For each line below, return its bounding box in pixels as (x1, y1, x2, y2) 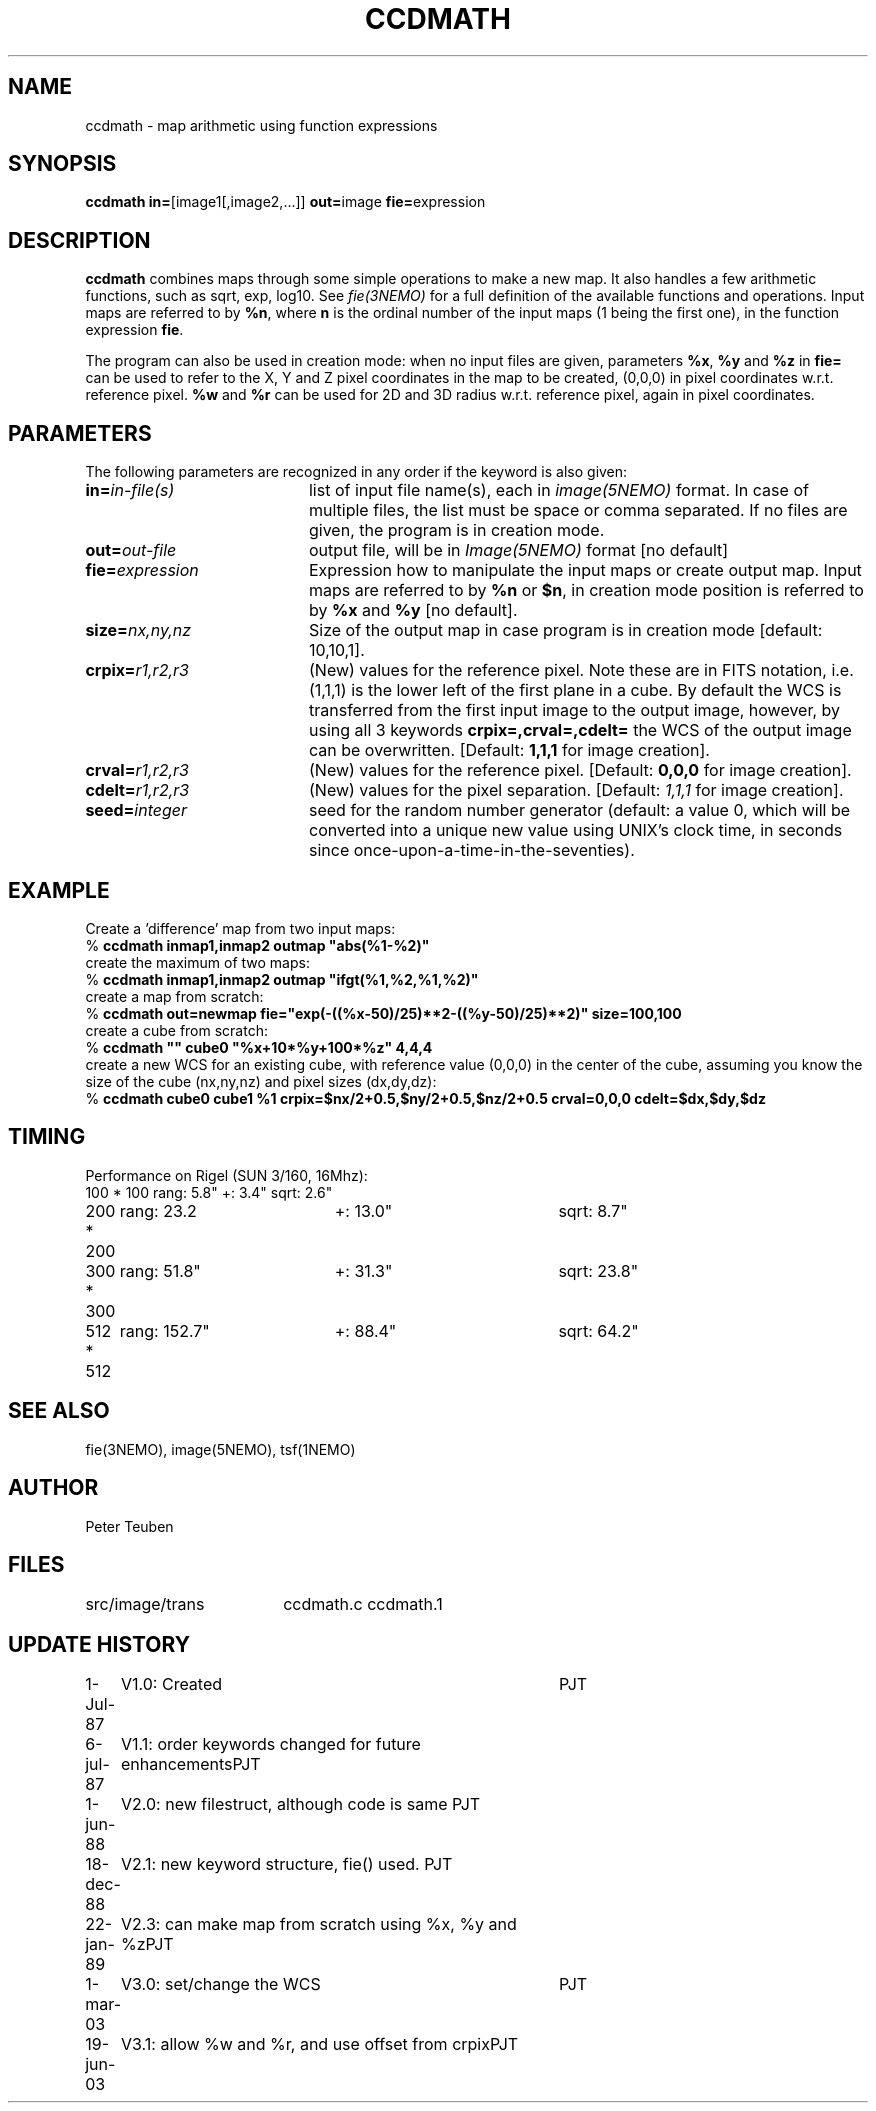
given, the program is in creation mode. (308, 520, 605, 541)
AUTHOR (8, 1475, 99, 1501)
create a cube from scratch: (85, 1021, 268, 1039)
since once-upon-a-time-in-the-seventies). (308, 840, 635, 861)
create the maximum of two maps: (85, 953, 310, 971)
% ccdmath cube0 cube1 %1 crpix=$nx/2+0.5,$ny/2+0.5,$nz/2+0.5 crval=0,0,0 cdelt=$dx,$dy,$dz (85, 1089, 766, 1107)
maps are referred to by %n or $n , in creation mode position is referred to (308, 580, 864, 601)
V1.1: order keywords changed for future (120, 1734, 421, 1755)
